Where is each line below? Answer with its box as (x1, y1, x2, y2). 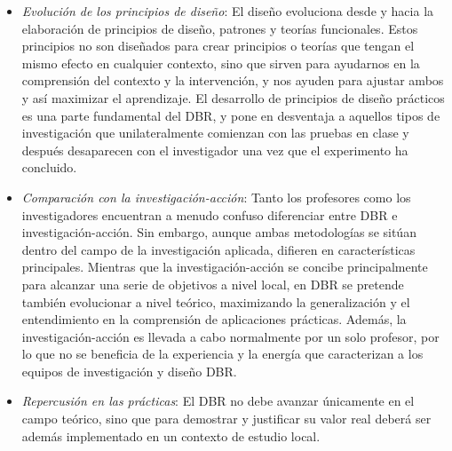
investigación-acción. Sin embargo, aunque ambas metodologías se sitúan (21, 223, 416, 241)
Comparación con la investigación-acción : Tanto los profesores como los (21, 187, 411, 206)
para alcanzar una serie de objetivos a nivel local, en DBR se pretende (21, 274, 404, 293)
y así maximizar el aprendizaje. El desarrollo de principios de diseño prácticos (21, 88, 445, 107)
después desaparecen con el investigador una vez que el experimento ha (21, 140, 408, 159)
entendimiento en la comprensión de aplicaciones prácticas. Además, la (21, 310, 407, 328)
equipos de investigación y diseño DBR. (21, 361, 237, 380)
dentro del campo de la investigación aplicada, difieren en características (21, 240, 416, 258)
